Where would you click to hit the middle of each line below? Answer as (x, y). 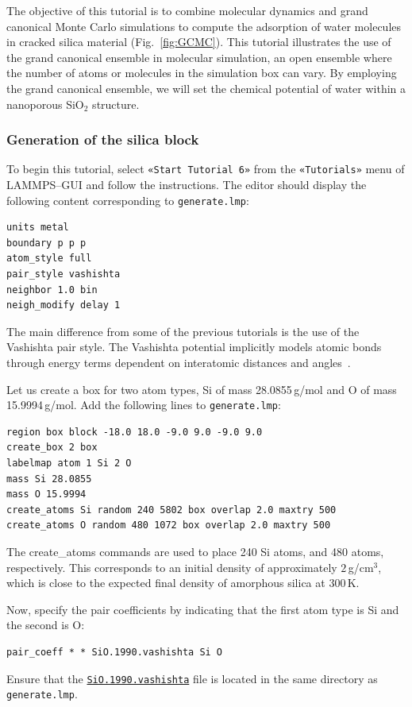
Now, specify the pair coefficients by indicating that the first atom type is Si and (203, 609)
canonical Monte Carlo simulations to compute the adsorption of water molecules (204, 26)
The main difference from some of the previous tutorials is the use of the (183, 331)
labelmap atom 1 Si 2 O (69, 464)
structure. (116, 104)
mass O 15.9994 (46, 495)
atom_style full (49, 259)
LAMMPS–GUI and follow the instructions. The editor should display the (187, 185)
